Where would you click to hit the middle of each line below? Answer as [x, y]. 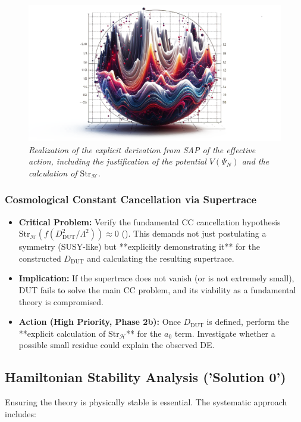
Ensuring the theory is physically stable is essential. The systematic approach [146, 402]
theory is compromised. [61, 301]
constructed [40, 258]
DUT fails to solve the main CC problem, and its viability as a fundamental [157, 289]
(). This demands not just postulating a [194, 233]
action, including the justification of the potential [117, 161]
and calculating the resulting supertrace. [161, 258]
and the [255, 161]
